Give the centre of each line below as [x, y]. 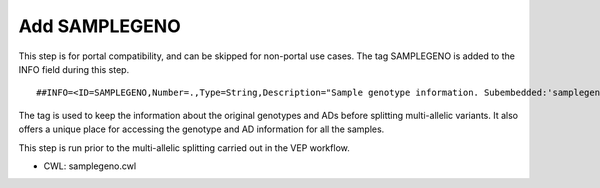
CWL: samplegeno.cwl [90, 166]
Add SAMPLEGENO [100, 26]
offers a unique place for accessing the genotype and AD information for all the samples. [201, 129]
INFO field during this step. [74, 69]
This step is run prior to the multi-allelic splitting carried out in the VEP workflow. [184, 147]
